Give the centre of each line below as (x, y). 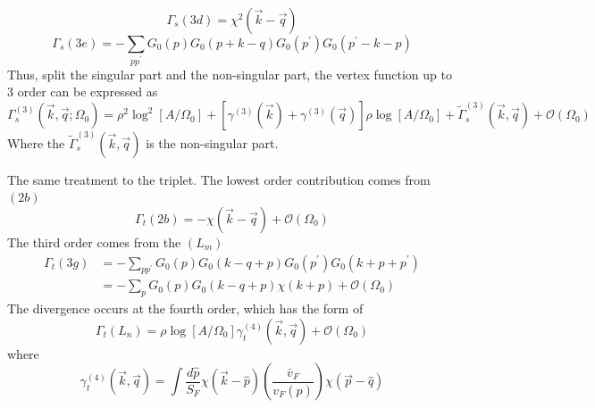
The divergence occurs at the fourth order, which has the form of (185, 308)
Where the (36, 142)
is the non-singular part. (212, 142)
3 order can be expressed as (83, 92)
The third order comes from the (94, 241)
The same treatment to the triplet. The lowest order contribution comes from (219, 179)
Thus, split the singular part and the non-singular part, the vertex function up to (230, 74)
